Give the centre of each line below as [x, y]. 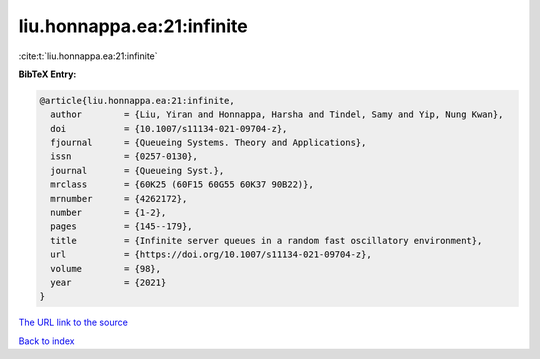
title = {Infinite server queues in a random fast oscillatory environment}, [266, 240]
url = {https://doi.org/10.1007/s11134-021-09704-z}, [211, 254]
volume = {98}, [106, 268]
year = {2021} [108, 282]
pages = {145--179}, [122, 226]
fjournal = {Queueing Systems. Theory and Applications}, [208, 143]
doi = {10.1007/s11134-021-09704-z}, [169, 128]
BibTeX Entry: [47, 74]
